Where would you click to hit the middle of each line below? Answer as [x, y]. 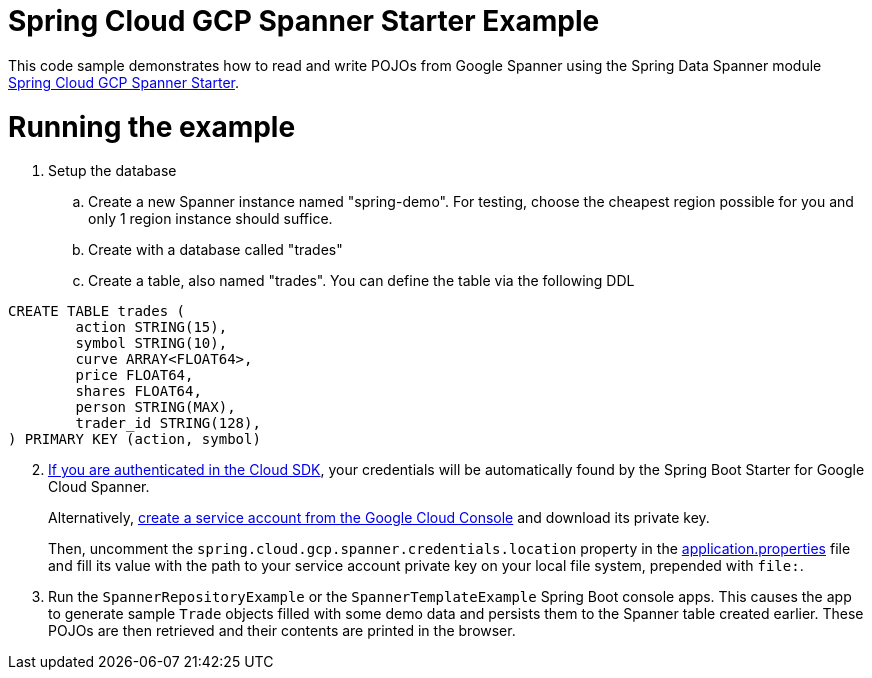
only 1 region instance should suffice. [210, 219]
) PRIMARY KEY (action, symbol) [134, 439]
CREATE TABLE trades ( [97, 311]
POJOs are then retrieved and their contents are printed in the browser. [282, 631]
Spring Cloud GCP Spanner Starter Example [304, 21]
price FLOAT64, [134, 375]
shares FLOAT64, [138, 391]
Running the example [152, 126]
